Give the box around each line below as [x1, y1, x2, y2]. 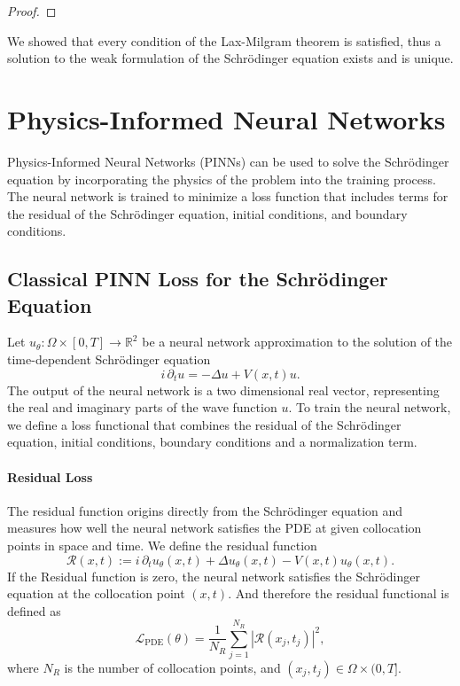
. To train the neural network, [288, 398, 451, 417]
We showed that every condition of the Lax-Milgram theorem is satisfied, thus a [7, 31, 441, 50]
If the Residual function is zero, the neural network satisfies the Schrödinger [7, 566, 420, 585]
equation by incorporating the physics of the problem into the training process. [7, 169, 436, 188]
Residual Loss [7, 467, 93, 486]
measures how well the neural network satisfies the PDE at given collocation [7, 518, 422, 537]
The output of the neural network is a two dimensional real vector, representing [7, 380, 440, 399]
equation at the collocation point [7, 584, 185, 603]
